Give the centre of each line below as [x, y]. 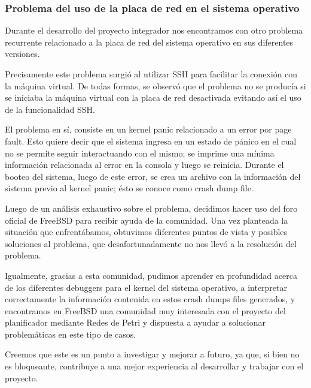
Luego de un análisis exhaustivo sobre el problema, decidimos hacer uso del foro [151, 208]
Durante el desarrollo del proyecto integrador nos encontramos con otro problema [154, 30]
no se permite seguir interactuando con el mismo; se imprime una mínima [140, 153]
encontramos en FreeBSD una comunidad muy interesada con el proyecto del [145, 310]
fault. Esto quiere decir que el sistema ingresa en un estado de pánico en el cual [151, 141]
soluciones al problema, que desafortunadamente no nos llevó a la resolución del [151, 243]
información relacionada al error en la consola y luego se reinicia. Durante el [144, 165]
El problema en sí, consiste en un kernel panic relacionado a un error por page [148, 129]
